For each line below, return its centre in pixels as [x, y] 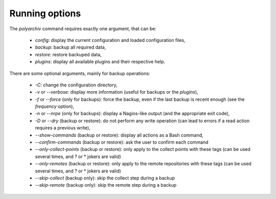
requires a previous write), [63, 128]
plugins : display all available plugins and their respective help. [100, 62]
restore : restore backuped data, [68, 54]
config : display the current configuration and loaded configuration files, [110, 40]
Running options [45, 13]
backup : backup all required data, [71, 47]
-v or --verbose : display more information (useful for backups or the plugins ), [117, 92]
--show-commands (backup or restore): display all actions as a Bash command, [119, 135]
